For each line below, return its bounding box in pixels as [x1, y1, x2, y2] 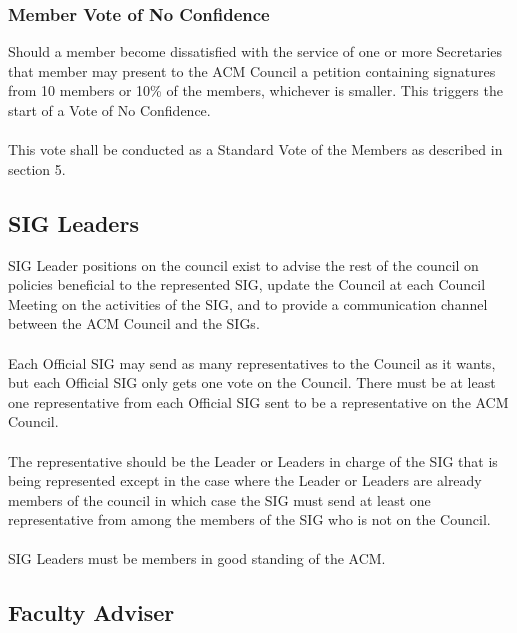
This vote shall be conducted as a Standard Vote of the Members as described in [8, 139, 503, 160]
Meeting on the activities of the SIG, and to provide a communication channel [8, 293, 488, 314]
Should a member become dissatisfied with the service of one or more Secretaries [8, 41, 503, 62]
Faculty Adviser [8, 597, 175, 628]
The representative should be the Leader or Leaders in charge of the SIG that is [8, 450, 498, 471]
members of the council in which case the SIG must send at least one [8, 489, 431, 510]
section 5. [8, 158, 66, 179]
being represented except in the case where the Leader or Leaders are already [8, 470, 482, 491]
